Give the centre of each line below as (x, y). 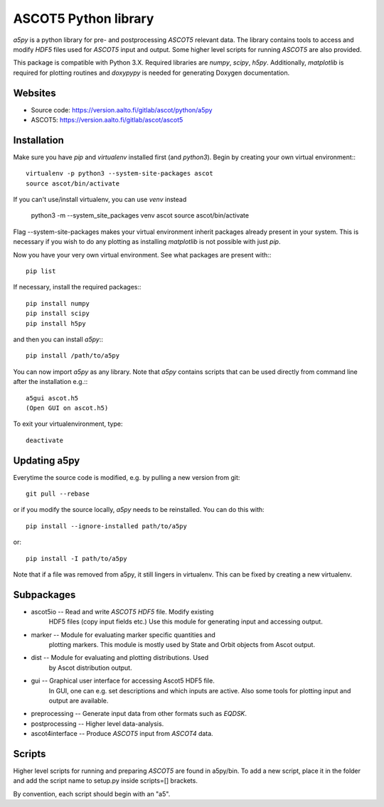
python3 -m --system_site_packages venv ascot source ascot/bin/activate (140, 215)
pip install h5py (56, 323)
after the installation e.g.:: (50, 382)
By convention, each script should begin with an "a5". (92, 793)
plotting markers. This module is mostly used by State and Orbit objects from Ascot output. (182, 645)
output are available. (79, 701)
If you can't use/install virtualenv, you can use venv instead (100, 200)
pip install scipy (58, 314)
